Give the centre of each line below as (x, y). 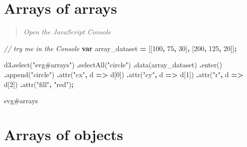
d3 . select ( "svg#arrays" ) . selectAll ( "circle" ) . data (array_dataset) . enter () (113, 65)
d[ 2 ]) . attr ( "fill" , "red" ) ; (39, 84)
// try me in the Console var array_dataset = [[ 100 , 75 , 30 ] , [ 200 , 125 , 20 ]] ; (120, 48)
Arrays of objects (64, 134)
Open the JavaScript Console (67, 32)
